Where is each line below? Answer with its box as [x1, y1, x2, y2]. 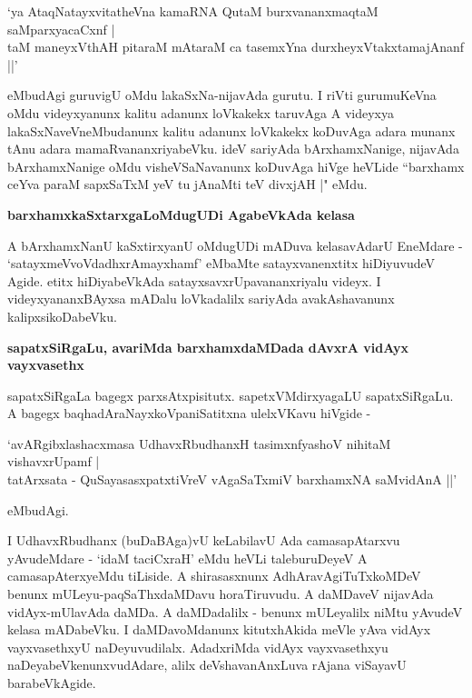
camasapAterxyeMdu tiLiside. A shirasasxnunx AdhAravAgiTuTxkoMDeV [7, 566, 421, 585]
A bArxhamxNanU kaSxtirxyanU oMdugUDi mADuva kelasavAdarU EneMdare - [7, 235, 463, 254]
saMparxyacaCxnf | [7, 19, 115, 38]
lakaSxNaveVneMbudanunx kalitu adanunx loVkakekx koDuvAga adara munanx [7, 121, 456, 140]
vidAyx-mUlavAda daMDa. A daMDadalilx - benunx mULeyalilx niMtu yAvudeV [7, 602, 463, 621]
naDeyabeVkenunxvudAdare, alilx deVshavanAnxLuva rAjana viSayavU [7, 655, 407, 674]
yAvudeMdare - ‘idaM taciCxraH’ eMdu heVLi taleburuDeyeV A [7, 548, 368, 567]
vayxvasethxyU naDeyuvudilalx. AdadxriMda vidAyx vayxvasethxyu [7, 637, 388, 656]
